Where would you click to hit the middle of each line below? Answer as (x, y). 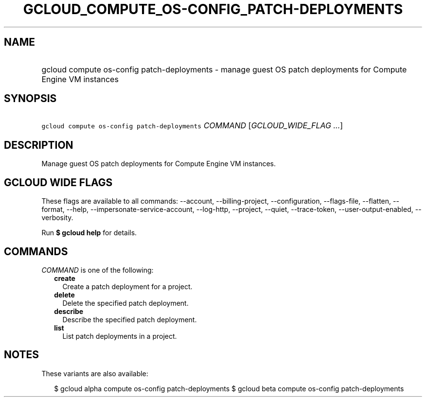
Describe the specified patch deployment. (130, 319)
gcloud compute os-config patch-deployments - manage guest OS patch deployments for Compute (224, 69)
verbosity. (57, 218)
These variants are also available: (95, 373)
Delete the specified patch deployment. (125, 303)
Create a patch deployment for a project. (127, 286)
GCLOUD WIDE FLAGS (58, 182)
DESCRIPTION (39, 145)
